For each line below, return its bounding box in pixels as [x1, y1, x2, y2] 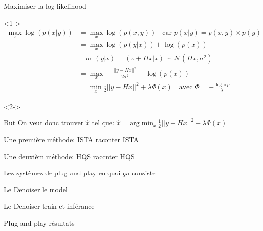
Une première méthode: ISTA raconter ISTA [4, 134, 139, 145]
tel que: [92, 117, 114, 128]
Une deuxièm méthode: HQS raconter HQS [4, 151, 135, 161]
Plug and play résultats [4, 217, 75, 228]
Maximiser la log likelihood [4, 1, 86, 11]
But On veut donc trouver [4, 117, 84, 128]
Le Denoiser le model [4, 184, 68, 194]
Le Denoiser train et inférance [4, 201, 95, 211]
